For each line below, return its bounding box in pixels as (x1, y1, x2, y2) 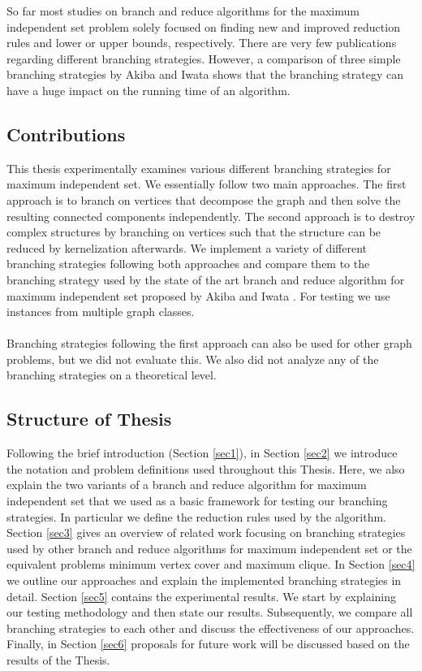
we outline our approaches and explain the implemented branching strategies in (6, 572, 402, 589)
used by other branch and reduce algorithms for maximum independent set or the (6, 539, 412, 556)
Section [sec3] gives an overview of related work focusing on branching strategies (6, 524, 406, 541)
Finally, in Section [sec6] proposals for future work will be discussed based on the (6, 635, 410, 652)
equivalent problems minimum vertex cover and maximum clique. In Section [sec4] (6, 556, 416, 573)
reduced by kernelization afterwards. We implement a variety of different (6, 239, 368, 256)
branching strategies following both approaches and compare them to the (6, 255, 370, 272)
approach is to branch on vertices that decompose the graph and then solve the (6, 191, 401, 208)
